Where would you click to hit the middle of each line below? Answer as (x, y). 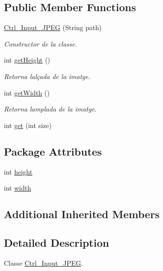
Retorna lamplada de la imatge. (50, 109)
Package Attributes (53, 151)
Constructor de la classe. (41, 43)
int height (18, 171)
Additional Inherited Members (82, 214)
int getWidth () (27, 92)
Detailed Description (57, 242)
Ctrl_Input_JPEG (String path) (53, 27)
